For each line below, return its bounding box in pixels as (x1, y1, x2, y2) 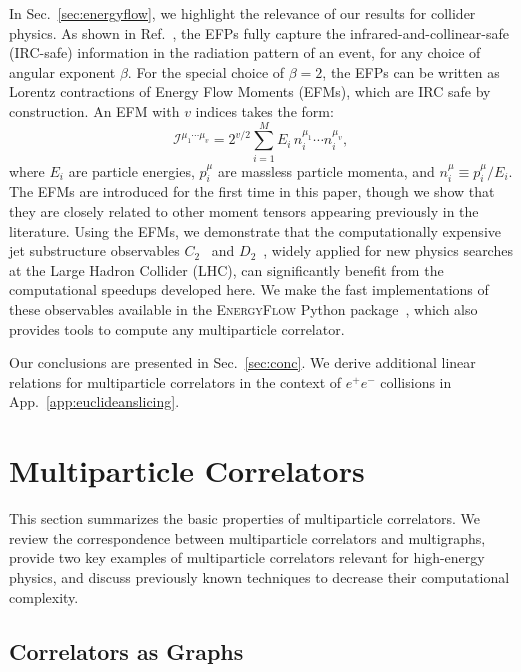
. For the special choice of (127, 61, 285, 82)
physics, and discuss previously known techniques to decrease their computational (9, 566, 510, 587)
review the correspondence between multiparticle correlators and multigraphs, (9, 527, 486, 548)
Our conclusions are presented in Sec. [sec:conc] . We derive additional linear (9, 352, 476, 373)
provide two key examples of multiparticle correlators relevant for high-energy (9, 547, 485, 568)
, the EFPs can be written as (322, 61, 500, 82)
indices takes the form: (195, 100, 334, 121)
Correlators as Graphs (9, 635, 244, 666)
